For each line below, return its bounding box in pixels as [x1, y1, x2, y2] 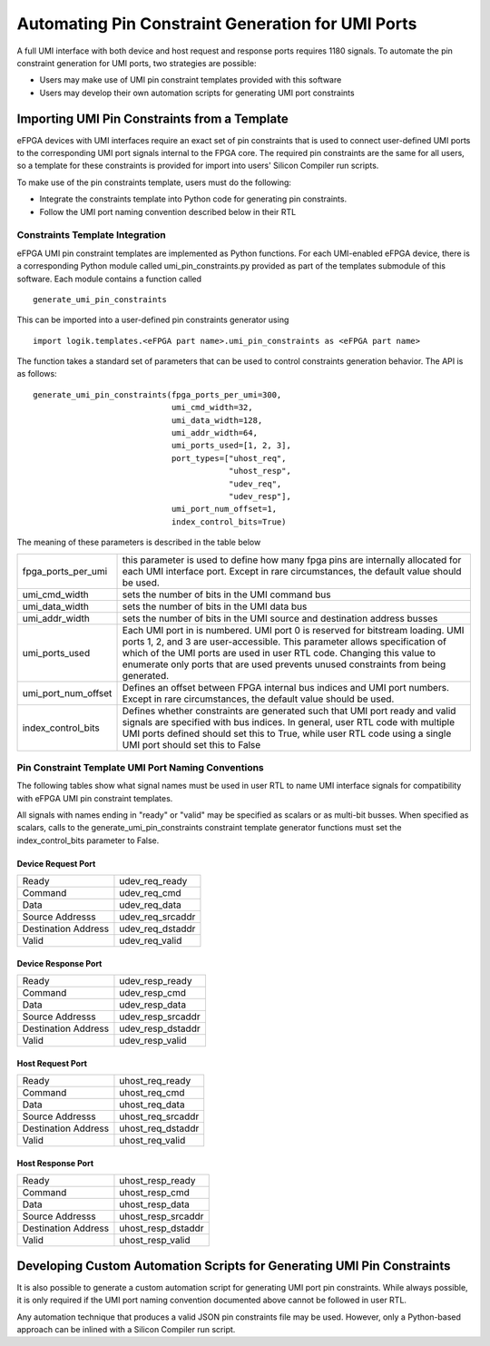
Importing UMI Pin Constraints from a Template [16, 111, 289, 126]
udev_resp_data [119, 998, 186, 1011]
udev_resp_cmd [119, 987, 186, 999]
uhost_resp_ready [119, 1174, 196, 1187]
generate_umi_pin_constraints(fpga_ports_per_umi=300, [33, 389, 282, 399]
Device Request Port [16, 858, 96, 869]
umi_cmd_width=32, [171, 402, 253, 413]
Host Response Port [16, 1157, 94, 1168]
